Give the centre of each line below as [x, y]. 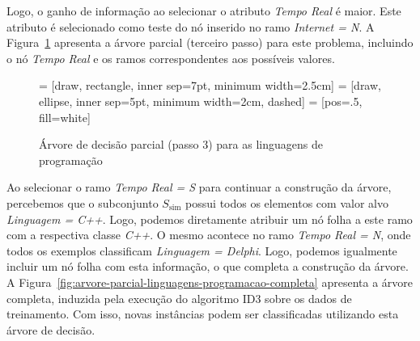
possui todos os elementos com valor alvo [287, 202]
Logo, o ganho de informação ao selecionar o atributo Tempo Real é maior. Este [204, 11]
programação [71, 160]
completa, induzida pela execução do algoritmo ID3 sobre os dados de [179, 298]
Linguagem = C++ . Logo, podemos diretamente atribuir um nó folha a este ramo [210, 219]
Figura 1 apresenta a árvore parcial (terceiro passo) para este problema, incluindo [210, 42]
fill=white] [65, 117]
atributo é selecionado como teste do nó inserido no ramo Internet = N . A [191, 26]
